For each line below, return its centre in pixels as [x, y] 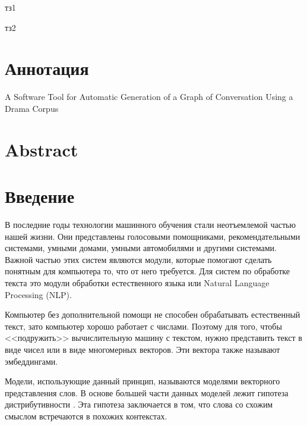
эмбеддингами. [31, 361]
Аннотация [47, 68]
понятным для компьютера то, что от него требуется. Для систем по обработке [147, 271]
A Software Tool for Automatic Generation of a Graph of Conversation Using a [149, 97]
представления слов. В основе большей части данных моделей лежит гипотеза [147, 392]
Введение [40, 196]
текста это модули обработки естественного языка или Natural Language [137, 282]
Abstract [42, 149]
